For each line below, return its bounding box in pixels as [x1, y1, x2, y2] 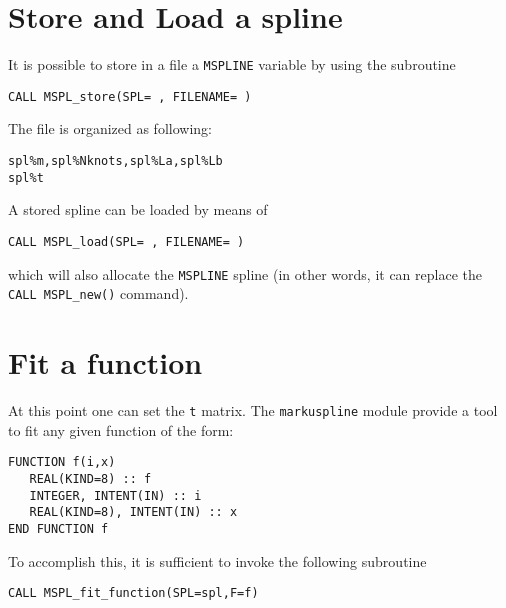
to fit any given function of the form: [8, 419, 234, 440]
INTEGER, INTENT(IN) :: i [29, 488, 202, 503]
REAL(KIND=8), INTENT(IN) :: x [29, 505, 238, 520]
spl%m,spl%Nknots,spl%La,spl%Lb [8, 154, 223, 169]
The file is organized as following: [8, 118, 212, 139]
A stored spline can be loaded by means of [8, 199, 268, 220]
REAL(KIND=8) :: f [29, 471, 152, 486]
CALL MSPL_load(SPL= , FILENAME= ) [8, 234, 245, 249]
